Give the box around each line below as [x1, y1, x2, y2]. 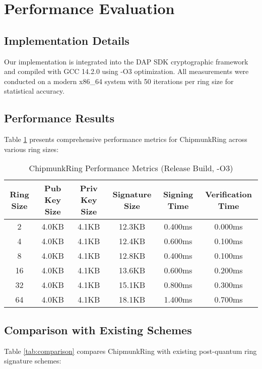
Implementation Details [4, 32, 129, 48]
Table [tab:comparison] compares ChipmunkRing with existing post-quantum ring [4, 345, 257, 356]
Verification [205, 188, 252, 200]
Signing [163, 188, 193, 200]
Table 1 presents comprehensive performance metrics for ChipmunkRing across [4, 134, 247, 144]
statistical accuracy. [4, 86, 64, 96]
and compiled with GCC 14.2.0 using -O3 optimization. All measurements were [4, 66, 249, 77]
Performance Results [4, 110, 115, 126]
